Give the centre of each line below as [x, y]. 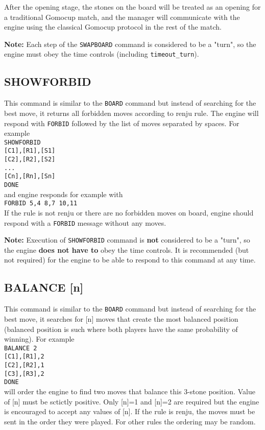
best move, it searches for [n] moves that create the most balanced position [121, 318]
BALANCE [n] [44, 287]
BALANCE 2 [21, 348]
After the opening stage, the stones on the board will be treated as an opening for [132, 7]
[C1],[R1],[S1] [30, 151]
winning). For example [39, 339]
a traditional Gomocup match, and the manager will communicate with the [122, 17]
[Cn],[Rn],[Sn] [30, 176]
